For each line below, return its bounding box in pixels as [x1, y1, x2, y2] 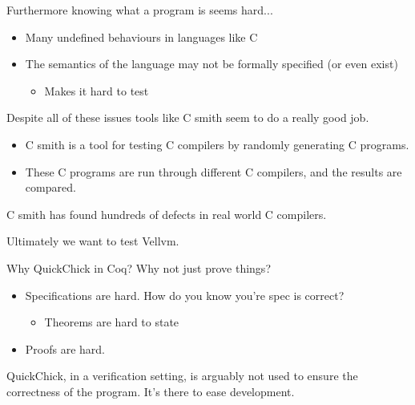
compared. [25, 179, 76, 196]
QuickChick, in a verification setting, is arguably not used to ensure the [6, 367, 358, 384]
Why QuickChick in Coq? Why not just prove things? [6, 259, 271, 276]
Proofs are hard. [25, 340, 105, 357]
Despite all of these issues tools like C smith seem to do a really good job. [6, 109, 369, 126]
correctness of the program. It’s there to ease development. [6, 383, 295, 399]
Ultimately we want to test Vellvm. [6, 233, 179, 249]
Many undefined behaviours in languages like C [25, 28, 258, 45]
